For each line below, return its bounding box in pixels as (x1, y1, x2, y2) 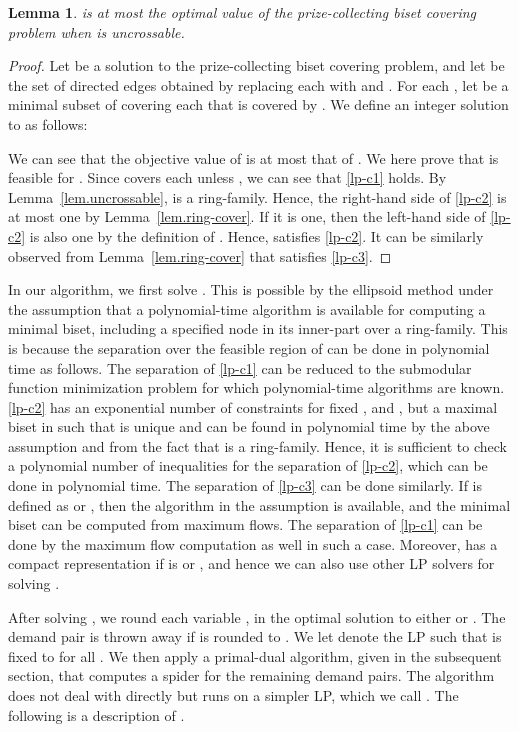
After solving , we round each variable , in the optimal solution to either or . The (8, 606, 506, 627)
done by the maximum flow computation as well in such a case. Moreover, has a (8, 533, 498, 554)
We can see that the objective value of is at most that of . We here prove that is (8, 147, 499, 168)
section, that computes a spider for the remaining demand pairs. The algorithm (8, 665, 495, 686)
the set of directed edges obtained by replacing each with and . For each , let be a (8, 74, 509, 95)
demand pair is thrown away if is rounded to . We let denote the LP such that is (8, 626, 502, 647)
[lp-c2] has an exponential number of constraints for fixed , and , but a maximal (8, 396, 498, 417)
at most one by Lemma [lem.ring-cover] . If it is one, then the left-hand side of (8, 206, 486, 227)
